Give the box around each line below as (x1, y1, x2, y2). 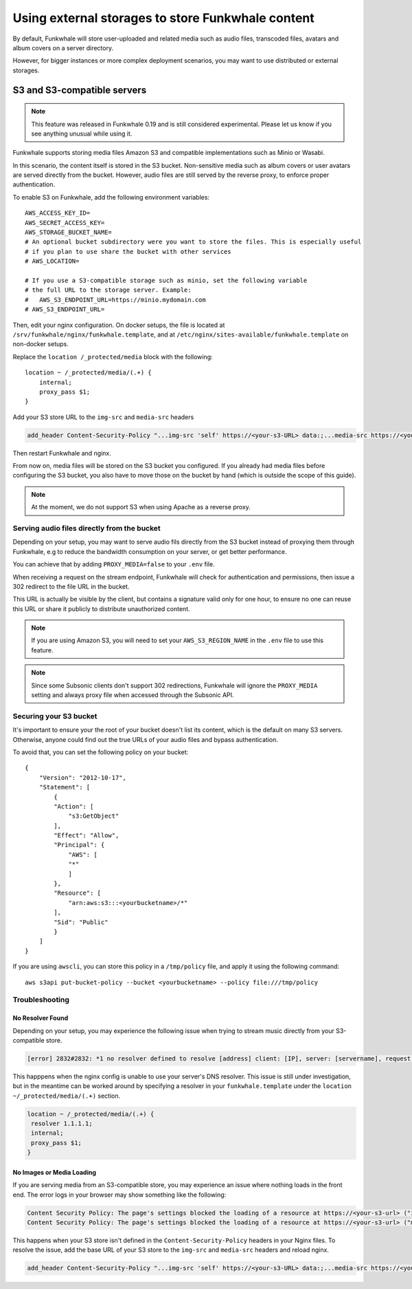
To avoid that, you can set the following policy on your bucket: (12, 747, 189, 756)
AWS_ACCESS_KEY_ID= (25, 209, 91, 217)
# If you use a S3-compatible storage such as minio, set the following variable (25, 276, 308, 284)
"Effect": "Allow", (54, 831, 119, 840)
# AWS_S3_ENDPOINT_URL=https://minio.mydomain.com (25, 296, 206, 303)
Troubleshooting (12, 995, 70, 1005)
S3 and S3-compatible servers (12, 84, 147, 96)
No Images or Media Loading (12, 1168, 96, 1176)
